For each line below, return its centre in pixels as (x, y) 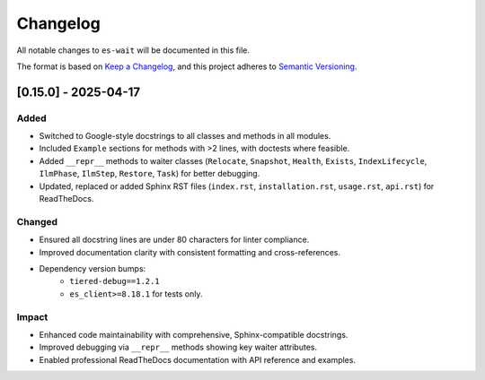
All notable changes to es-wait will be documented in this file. (133, 50)
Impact (32, 316)
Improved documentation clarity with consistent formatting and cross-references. (190, 252)
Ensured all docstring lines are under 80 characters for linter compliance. (174, 240)
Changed (37, 221)
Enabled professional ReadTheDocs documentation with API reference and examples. (198, 359)
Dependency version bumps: (93, 268)
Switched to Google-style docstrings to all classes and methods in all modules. (185, 136)
